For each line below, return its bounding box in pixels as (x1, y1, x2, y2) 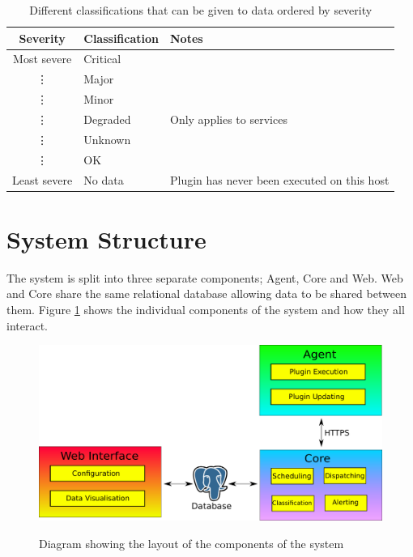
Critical (83, 50, 121, 67)
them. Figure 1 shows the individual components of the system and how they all (6, 300, 405, 317)
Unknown (83, 130, 131, 147)
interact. (6, 317, 48, 334)
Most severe (13, 50, 72, 67)
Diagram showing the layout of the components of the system (39, 535, 344, 552)
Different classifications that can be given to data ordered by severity (29, 2, 373, 18)
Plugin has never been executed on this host (170, 171, 390, 188)
